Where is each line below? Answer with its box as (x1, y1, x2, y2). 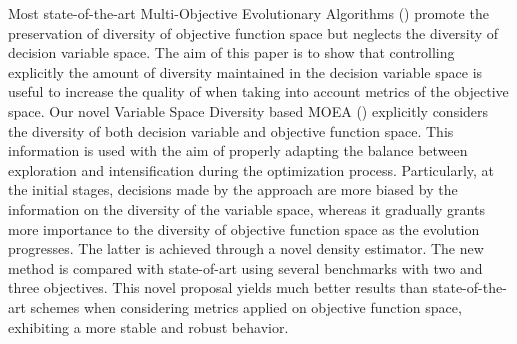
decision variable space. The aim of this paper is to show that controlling (8, 42, 455, 63)
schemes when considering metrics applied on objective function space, (30, 296, 462, 317)
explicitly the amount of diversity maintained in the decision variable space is (8, 61, 483, 82)
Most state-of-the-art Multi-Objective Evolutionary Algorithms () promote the (8, 3, 489, 23)
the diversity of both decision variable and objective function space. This (8, 120, 454, 141)
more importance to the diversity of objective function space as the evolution (8, 218, 480, 239)
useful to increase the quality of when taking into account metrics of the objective (8, 81, 509, 102)
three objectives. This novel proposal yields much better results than (8, 277, 428, 298)
